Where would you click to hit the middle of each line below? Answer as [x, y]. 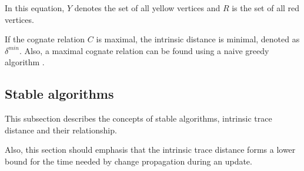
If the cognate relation [45, 39]
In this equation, [35, 8]
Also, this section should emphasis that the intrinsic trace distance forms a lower [150, 150]
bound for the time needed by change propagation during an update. [128, 161]
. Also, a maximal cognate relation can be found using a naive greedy [144, 50]
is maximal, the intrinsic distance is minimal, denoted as [198, 39]
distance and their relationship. [61, 130]
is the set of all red [266, 8]
